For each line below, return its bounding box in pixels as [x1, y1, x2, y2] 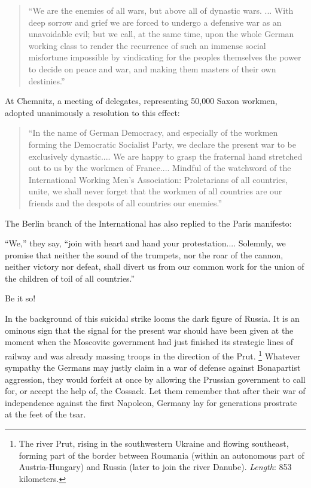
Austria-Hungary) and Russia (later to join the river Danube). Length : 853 [19, 460, 292, 473]
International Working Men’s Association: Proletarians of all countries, [28, 173, 288, 185]
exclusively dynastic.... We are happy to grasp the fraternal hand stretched [28, 150, 303, 162]
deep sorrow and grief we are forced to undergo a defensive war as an [28, 16, 282, 28]
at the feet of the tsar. [5, 408, 86, 420]
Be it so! [5, 292, 36, 304]
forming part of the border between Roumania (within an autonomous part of [19, 449, 304, 461]
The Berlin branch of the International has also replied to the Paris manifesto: [5, 216, 292, 229]
